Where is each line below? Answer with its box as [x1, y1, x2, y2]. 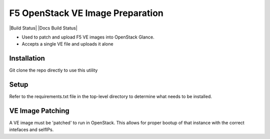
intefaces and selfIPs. [9, 126, 54, 132]
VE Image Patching [9, 106, 69, 115]
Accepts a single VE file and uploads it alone [21, 41, 113, 47]
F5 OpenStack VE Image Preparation [9, 7, 163, 18]
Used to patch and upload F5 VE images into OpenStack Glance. [21, 34, 154, 40]
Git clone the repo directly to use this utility [9, 67, 98, 73]
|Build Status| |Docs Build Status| [9, 25, 77, 31]
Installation [9, 54, 45, 62]
